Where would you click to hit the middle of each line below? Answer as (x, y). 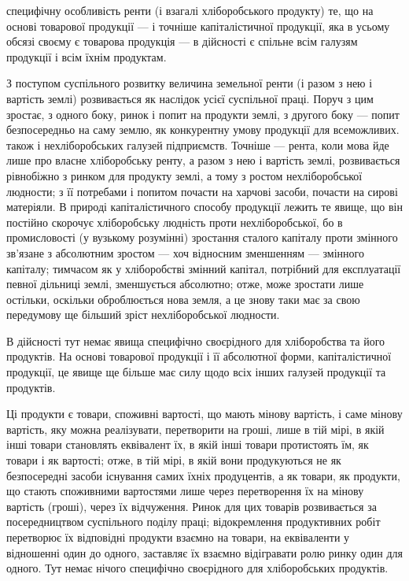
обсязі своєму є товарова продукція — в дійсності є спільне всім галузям (182, 41)
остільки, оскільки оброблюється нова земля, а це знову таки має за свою (183, 299)
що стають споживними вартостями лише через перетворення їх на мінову (185, 491)
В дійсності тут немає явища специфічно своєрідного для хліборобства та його (196, 340)
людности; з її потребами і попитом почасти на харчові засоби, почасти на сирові (202, 191)
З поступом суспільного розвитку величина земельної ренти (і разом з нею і (190, 83)
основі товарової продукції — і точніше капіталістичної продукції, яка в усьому (198, 26)
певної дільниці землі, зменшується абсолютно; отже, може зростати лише (185, 284)
